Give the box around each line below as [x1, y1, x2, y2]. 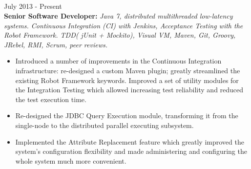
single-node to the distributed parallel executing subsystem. [15, 120, 194, 130]
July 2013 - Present [4, 1, 62, 11]
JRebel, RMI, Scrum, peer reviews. [4, 39, 107, 49]
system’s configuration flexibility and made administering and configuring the [15, 146, 247, 156]
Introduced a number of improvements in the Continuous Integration [15, 56, 222, 66]
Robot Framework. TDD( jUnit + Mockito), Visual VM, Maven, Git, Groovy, [4, 30, 236, 40]
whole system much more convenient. [15, 155, 126, 166]
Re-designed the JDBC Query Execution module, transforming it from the [15, 110, 238, 121]
